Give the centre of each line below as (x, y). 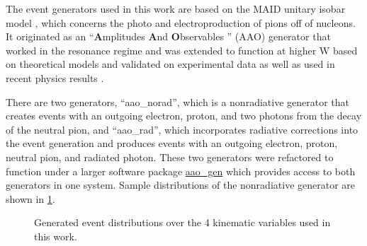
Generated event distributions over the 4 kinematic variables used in (182, 222)
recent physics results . (55, 77)
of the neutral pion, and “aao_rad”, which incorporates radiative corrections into (182, 129)
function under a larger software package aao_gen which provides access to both (181, 171)
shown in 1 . (30, 198)
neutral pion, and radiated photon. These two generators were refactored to (170, 157)
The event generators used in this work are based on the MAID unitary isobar (176, 8)
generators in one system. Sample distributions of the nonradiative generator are (181, 185)
